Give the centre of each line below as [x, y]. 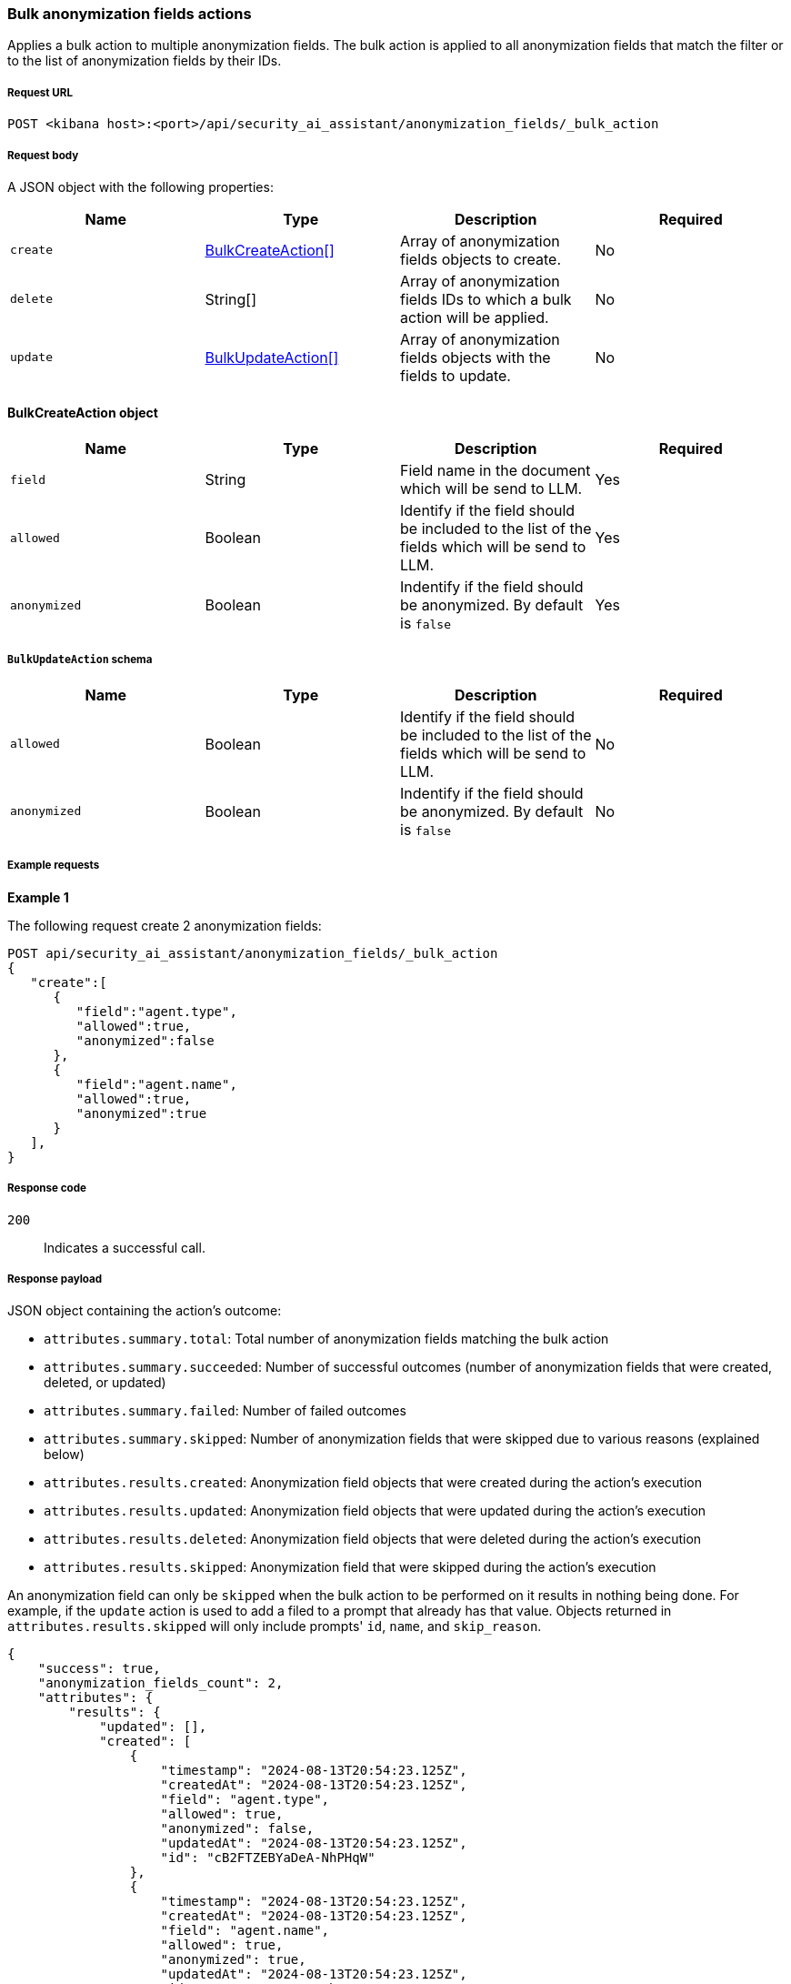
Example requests [54, 866]
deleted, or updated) [105, 1383]
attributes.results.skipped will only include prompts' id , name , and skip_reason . [275, 1626]
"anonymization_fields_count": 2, [160, 1683]
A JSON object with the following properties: [140, 186]
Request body [43, 155]
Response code [47, 1188]
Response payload [55, 1279]
